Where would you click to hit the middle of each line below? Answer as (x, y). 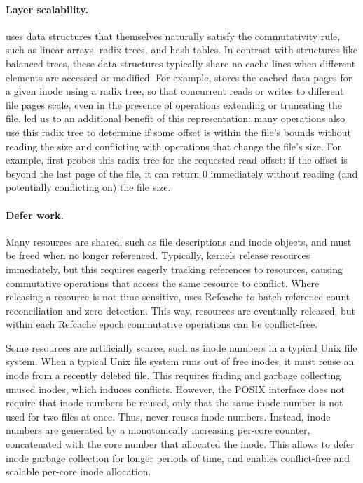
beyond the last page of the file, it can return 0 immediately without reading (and (182, 173)
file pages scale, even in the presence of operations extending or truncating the (174, 104)
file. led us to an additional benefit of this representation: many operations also (176, 118)
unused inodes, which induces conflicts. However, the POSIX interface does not (176, 389)
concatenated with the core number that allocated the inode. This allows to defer (180, 444)
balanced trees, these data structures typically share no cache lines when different (181, 63)
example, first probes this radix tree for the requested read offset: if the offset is (177, 160)
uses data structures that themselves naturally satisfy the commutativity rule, (173, 35)
